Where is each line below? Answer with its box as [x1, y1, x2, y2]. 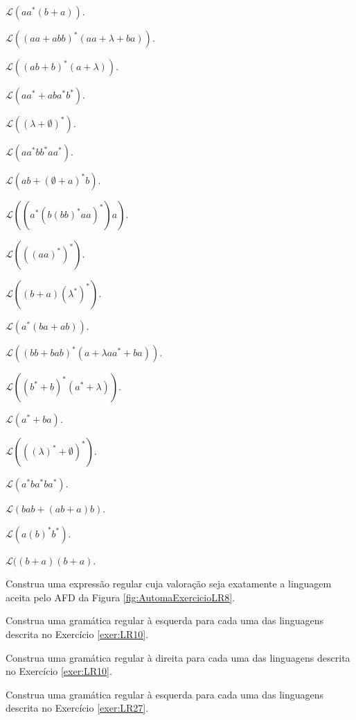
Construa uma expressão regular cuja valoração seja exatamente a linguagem [6, 576, 332, 591]
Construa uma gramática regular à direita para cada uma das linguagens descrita [6, 650, 350, 664]
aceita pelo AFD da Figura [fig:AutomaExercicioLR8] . [6, 589, 235, 604]
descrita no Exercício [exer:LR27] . [6, 701, 149, 715]
